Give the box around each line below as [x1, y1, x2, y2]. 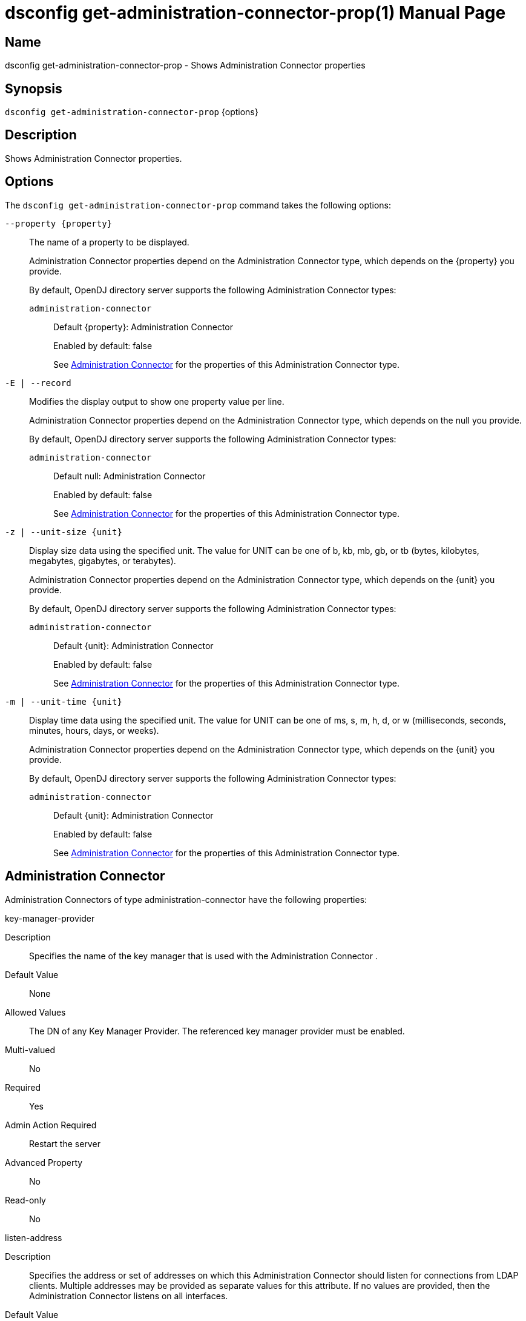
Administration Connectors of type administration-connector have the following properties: [5, 894, 367, 905]
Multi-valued [5, 1044, 55, 1055]
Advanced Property [5, 1157, 83, 1168]
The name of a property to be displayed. [29, 236, 189, 247]
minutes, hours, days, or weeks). [29, 725, 159, 736]
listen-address [5, 1232, 62, 1243]
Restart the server [29, 1138, 100, 1149]
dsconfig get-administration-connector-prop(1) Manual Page [5, 2, 506, 23]
